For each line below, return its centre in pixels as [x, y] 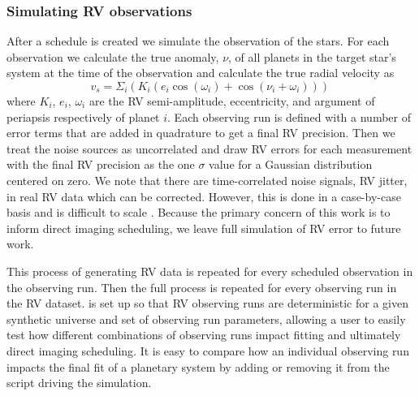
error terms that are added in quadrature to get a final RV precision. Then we [201, 133]
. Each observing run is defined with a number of [289, 116]
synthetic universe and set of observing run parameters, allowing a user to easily [206, 319]
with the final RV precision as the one [101, 164]
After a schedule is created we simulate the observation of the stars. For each [198, 41]
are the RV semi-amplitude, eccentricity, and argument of [232, 101]
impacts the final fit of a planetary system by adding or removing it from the [198, 366]
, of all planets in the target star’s [312, 56]
